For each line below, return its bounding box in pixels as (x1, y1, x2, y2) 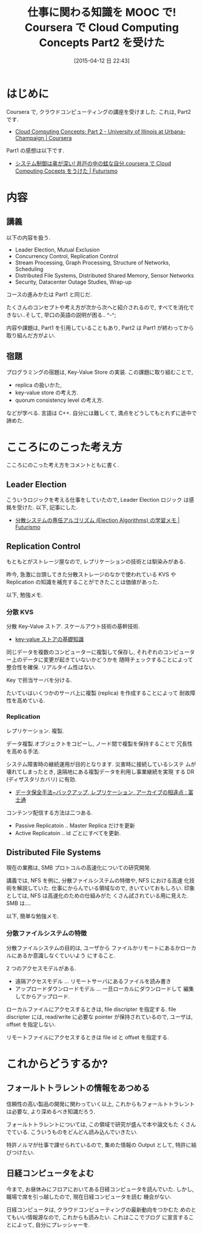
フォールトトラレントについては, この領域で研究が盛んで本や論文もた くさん (6, 1121, 196, 1128)
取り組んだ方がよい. (6, 332, 56, 339)
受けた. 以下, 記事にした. (16, 504, 78, 511)
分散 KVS (6, 607, 34, 616)
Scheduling (15, 265, 44, 273)
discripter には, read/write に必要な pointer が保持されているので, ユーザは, (6, 1013, 193, 1020)
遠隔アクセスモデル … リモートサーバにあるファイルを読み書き (15, 977, 171, 985)
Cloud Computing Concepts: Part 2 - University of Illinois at (15, 128, 164, 135)
